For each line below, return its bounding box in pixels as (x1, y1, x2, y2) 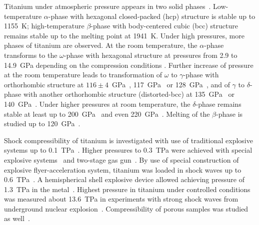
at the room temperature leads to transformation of (4, 69, 162, 80)
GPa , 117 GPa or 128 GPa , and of (112, 79, 230, 89)
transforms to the (4, 49, 57, 60)
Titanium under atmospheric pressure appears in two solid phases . (4, 1, 211, 11)
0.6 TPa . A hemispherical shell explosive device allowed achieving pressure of (4, 174, 244, 185)
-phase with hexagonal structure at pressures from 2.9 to (63, 49, 237, 60)
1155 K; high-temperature (4, 20, 84, 31)
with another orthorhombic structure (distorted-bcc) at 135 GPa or (23, 89, 234, 99)
